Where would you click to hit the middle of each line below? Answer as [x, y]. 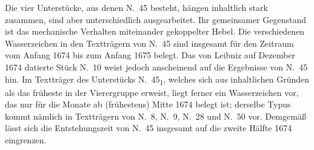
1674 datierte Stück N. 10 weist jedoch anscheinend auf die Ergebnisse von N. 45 [156, 66]
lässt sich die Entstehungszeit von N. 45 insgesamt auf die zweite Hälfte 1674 [149, 128]
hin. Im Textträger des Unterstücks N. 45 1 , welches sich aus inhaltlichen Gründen [157, 80]
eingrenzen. [26, 140]
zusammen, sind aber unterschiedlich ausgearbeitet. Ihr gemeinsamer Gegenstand [155, 19]
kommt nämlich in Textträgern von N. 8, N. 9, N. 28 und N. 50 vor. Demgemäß [155, 116]
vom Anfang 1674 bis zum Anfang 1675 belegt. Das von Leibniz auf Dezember [150, 55]
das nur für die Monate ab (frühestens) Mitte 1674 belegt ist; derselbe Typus [148, 104]
